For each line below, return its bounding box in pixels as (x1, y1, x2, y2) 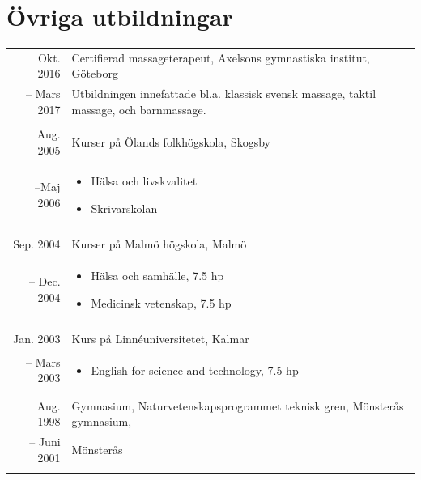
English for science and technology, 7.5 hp (91, 361, 299, 378)
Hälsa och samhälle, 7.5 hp (91, 266, 224, 283)
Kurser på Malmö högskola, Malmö (71, 236, 247, 253)
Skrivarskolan (91, 200, 158, 217)
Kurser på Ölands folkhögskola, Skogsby (71, 133, 271, 150)
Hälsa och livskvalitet (91, 172, 198, 189)
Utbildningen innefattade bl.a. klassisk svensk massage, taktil (71, 85, 376, 102)
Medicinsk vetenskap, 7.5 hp (91, 294, 232, 311)
